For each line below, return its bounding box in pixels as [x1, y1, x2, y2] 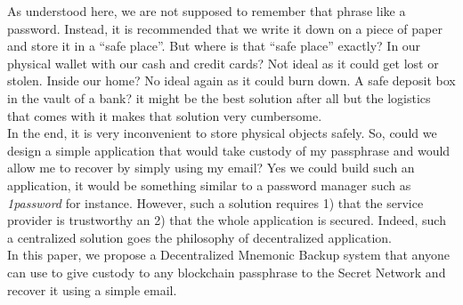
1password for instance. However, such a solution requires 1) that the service [7, 193, 424, 212]
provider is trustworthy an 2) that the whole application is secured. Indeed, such [7, 211, 446, 229]
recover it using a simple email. [7, 280, 177, 299]
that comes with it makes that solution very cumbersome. [7, 106, 322, 124]
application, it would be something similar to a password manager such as [7, 175, 411, 194]
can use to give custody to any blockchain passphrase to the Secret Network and [7, 262, 446, 281]
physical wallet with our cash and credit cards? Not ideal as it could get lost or [7, 53, 439, 72]
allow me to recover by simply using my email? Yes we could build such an [7, 158, 415, 177]
